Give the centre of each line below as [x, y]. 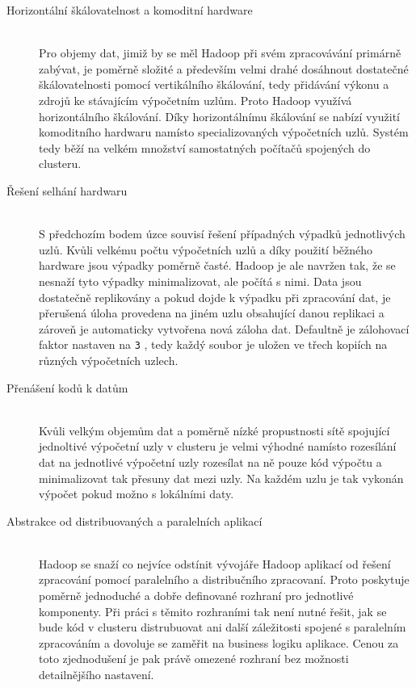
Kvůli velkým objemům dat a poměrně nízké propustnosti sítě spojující [214, 430]
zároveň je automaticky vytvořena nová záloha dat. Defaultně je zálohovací [224, 328]
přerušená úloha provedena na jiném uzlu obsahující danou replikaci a [212, 313]
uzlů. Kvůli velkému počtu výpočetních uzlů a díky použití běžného [206, 249]
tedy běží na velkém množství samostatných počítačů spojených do [205, 147]
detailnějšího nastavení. [97, 675]
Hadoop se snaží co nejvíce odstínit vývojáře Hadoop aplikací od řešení [215, 563]
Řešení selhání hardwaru [67, 190]
